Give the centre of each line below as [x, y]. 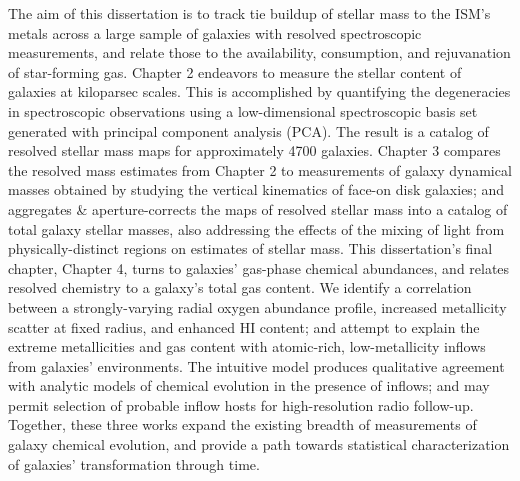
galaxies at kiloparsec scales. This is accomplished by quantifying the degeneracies [259, 91]
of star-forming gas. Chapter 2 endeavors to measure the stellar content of [235, 71]
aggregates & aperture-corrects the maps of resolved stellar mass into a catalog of [258, 208]
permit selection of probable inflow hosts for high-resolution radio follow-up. [241, 404]
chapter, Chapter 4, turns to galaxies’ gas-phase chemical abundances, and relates [259, 267]
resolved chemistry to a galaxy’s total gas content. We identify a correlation [240, 287]
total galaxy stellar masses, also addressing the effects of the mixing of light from [256, 228]
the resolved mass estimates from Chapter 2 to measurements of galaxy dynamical [260, 169]
